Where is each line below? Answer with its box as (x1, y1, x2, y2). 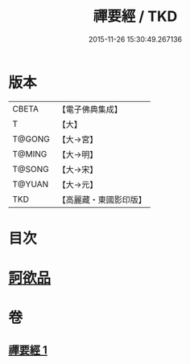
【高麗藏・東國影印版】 (57, 194, 147, 205)
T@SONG (12, 163, 50, 174)
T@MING (12, 148, 47, 159)
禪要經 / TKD (93, 7, 178, 26)
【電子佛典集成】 (57, 104, 122, 115)
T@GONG (12, 133, 50, 145)
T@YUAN (12, 178, 49, 190)
